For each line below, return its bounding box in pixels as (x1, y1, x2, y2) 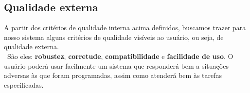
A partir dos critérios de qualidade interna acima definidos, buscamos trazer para (4, 22, 246, 33)
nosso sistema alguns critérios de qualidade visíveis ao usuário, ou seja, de (4, 32, 224, 42)
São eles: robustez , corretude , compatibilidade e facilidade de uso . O (7, 51, 233, 61)
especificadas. (4, 79, 44, 90)
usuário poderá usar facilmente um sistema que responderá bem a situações (4, 60, 229, 71)
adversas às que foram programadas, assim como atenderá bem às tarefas (4, 70, 222, 80)
